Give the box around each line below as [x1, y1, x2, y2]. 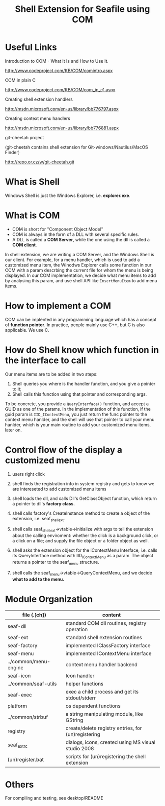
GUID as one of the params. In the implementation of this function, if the [5, 406, 151, 412]
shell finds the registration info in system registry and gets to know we [12, 480, 155, 487]
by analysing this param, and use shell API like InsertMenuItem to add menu [5, 277, 157, 283]
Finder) [5, 149, 20, 155]
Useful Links [5, 42, 57, 53]
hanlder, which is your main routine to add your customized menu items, [5, 422, 151, 427]
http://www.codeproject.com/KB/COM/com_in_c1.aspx [5, 86, 115, 92]
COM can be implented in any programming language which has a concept [5, 316, 157, 322]
